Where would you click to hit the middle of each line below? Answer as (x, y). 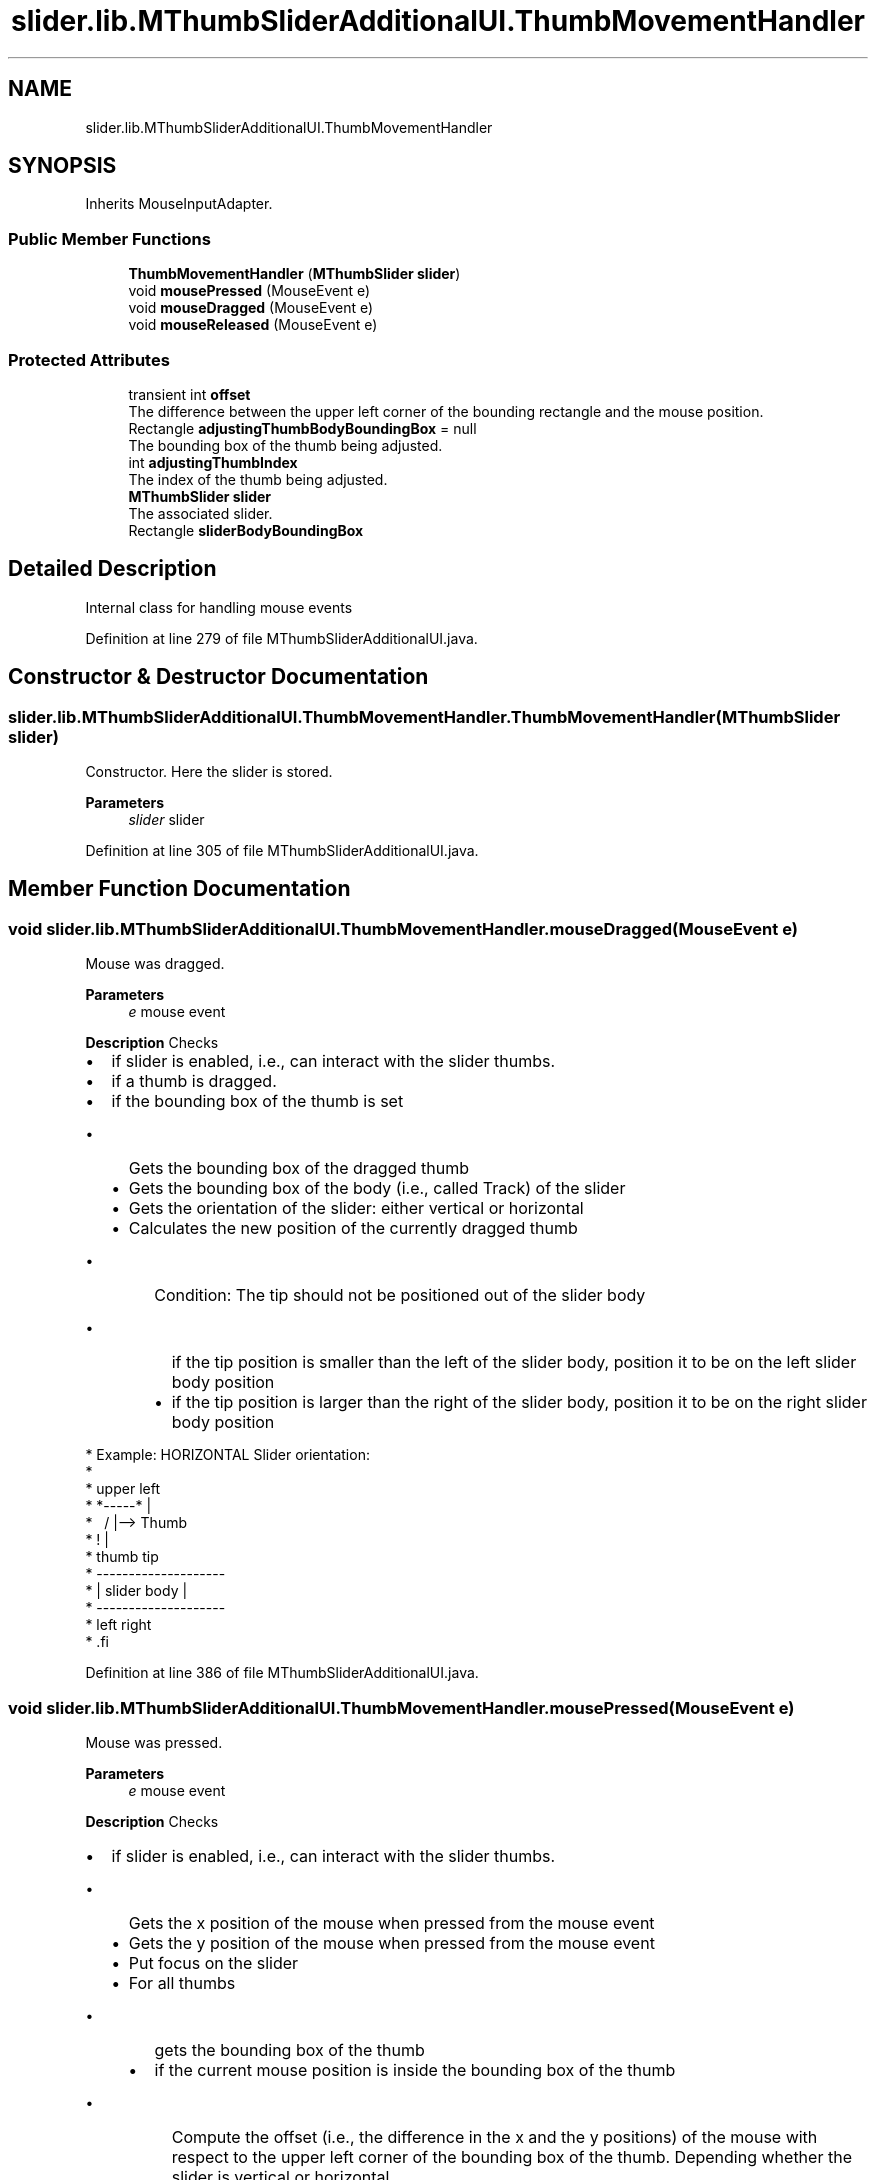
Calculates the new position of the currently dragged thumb (353, 1228)
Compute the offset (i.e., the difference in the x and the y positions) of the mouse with (494, 2136)
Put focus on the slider (213, 1962)
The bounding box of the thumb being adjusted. (285, 445)
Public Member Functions (109, 238)
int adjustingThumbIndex (213, 462)
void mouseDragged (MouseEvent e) (251, 308)
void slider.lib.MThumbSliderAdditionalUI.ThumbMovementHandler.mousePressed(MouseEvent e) (401, 1707)
